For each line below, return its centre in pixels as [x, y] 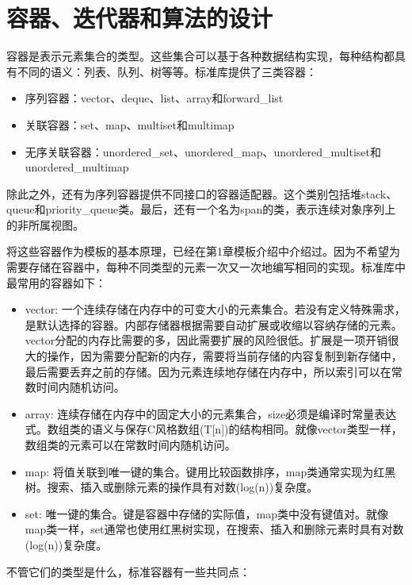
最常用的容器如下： [56, 282]
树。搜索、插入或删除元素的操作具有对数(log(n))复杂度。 [172, 487]
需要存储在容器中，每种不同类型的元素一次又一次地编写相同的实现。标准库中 [206, 267]
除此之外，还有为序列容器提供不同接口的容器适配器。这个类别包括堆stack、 [202, 193]
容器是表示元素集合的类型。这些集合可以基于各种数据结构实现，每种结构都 [200, 56]
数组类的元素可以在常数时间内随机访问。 [130, 445]
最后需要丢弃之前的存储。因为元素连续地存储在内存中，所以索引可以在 [208, 371]
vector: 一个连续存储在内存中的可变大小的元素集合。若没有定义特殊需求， [215, 309]
